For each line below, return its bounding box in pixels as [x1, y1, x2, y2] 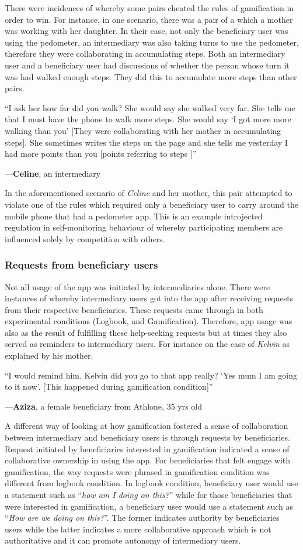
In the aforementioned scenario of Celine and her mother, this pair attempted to [5, 187, 292, 199]
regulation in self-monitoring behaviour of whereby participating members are [5, 221, 283, 233]
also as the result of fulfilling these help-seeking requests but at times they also [5, 326, 287, 338]
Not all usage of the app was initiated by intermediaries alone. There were [5, 280, 270, 293]
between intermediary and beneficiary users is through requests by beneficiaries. [5, 431, 290, 444]
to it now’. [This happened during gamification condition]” [5, 380, 213, 393]
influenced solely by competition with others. [5, 232, 165, 245]
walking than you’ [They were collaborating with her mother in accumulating [5, 124, 281, 136]
